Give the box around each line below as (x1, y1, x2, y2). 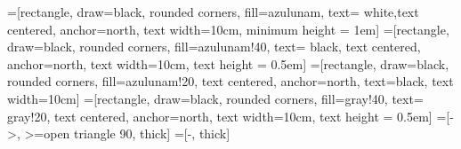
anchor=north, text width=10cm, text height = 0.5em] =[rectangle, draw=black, (7, 54, 449, 73)
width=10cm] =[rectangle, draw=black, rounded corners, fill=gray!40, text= (7, 89, 424, 107)
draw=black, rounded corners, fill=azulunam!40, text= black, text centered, (7, 37, 421, 56)
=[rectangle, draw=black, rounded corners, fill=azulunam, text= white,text (7, 3, 419, 20)
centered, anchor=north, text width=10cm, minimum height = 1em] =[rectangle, (7, 20, 449, 38)
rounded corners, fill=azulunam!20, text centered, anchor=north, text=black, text (7, 72, 454, 90)
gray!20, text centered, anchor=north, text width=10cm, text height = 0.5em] (7, 106, 433, 125)
